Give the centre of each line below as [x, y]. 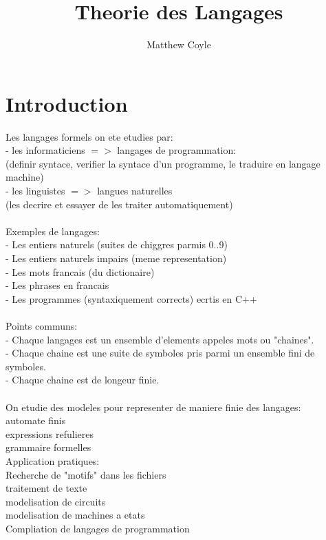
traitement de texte [46, 488]
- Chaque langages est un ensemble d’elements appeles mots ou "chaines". [160, 339]
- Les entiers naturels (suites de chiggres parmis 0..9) [117, 244]
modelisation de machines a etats [75, 515]
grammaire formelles [48, 447]
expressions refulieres [50, 433]
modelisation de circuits [56, 501]
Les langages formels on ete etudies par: [89, 136]
